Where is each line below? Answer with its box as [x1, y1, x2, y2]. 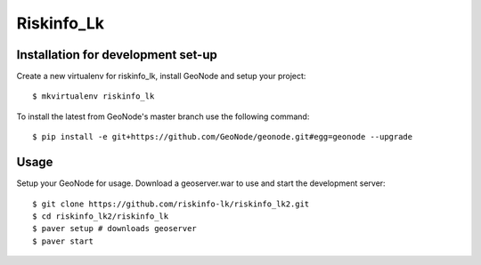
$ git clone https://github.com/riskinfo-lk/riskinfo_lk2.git [32, 198, 310, 209]
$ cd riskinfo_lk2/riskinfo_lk [32, 211, 169, 221]
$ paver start [32, 236, 94, 246]
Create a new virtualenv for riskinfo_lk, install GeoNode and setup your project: [16, 71, 306, 82]
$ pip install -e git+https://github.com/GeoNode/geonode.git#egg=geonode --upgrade [32, 132, 413, 142]
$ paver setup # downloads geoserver [32, 223, 198, 234]
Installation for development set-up [16, 47, 217, 62]
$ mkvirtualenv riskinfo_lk [32, 92, 155, 101]
